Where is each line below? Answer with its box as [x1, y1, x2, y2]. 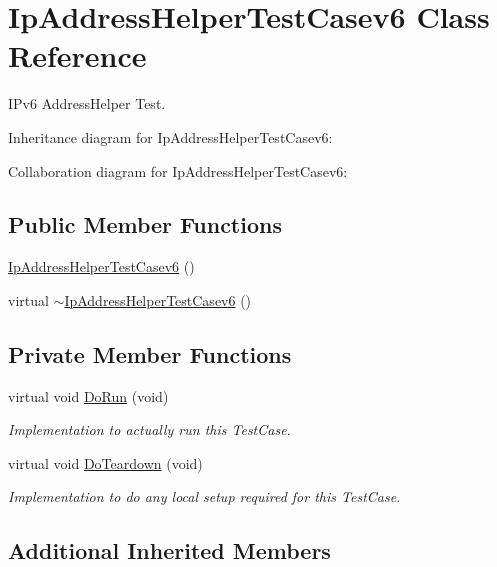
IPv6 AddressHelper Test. [8, 93, 166, 114]
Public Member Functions [8, 209, 282, 240]
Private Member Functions [8, 338, 292, 369]
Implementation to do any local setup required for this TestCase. [8, 486, 401, 507]
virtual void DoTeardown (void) [8, 452, 203, 473]
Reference [8, 35, 147, 76]
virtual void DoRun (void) [8, 385, 169, 406]
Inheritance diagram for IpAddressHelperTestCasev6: [8, 126, 333, 147]
